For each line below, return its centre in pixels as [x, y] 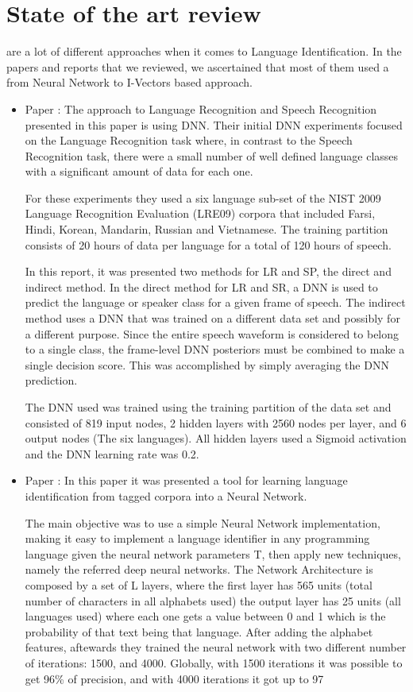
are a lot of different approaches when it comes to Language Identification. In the [204, 51]
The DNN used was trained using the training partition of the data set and [208, 407]
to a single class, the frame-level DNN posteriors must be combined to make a [215, 349]
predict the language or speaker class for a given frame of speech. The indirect [215, 302]
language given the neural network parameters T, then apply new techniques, [213, 553]
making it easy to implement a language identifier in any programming [197, 538]
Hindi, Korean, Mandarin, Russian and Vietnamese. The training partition [206, 229]
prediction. [51, 380]
